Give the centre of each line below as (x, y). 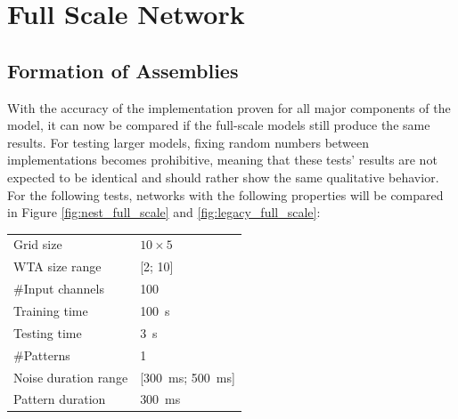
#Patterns (42, 355)
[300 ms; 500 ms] (188, 377)
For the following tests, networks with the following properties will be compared (225, 194)
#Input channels (59, 289)
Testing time (48, 332)
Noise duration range (71, 377)
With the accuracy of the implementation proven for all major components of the (229, 107)
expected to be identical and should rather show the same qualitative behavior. (223, 177)
